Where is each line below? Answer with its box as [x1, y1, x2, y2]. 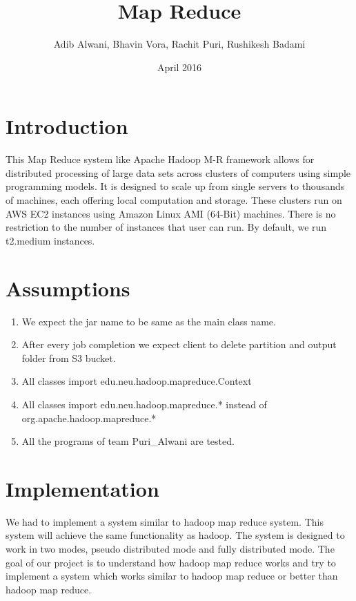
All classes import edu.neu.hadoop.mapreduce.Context [21, 374, 252, 388]
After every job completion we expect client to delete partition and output [21, 337, 337, 352]
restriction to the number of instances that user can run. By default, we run [6, 220, 327, 234]
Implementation [6, 474, 159, 502]
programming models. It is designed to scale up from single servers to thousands [6, 179, 345, 193]
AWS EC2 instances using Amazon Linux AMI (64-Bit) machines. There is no [6, 206, 336, 220]
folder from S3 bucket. [21, 350, 116, 365]
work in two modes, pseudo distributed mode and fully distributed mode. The [6, 542, 335, 555]
